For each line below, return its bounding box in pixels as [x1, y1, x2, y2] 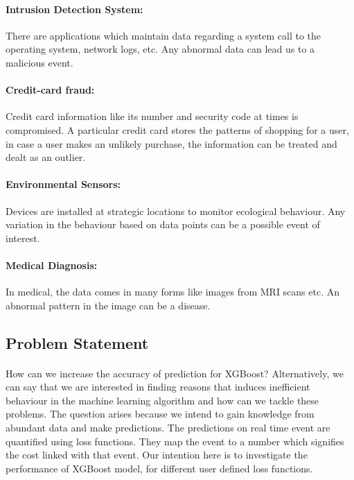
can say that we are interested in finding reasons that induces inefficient [6, 379, 310, 394]
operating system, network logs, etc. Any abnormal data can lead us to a [6, 42, 315, 56]
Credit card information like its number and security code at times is [6, 109, 299, 123]
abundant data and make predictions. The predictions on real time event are [6, 420, 330, 435]
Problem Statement [6, 332, 149, 353]
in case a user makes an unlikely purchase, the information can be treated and [6, 136, 337, 151]
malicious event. [6, 55, 73, 69]
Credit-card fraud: [6, 83, 95, 97]
